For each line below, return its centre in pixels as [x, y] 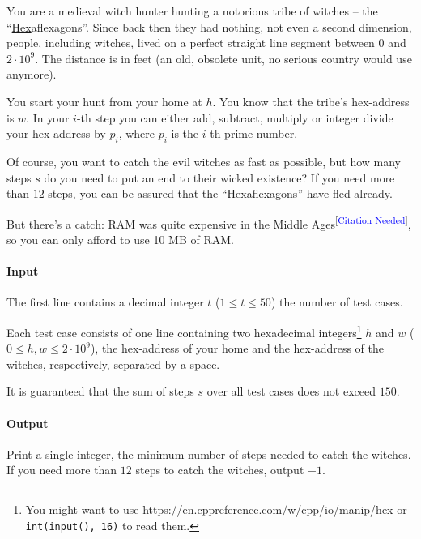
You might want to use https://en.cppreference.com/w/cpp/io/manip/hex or [216, 509]
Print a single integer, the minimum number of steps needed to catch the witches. [209, 453]
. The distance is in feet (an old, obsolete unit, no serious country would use [223, 58]
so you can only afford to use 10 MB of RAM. [120, 239]
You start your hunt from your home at [104, 101]
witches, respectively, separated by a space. [113, 364]
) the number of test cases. [337, 302]
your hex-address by [56, 133]
